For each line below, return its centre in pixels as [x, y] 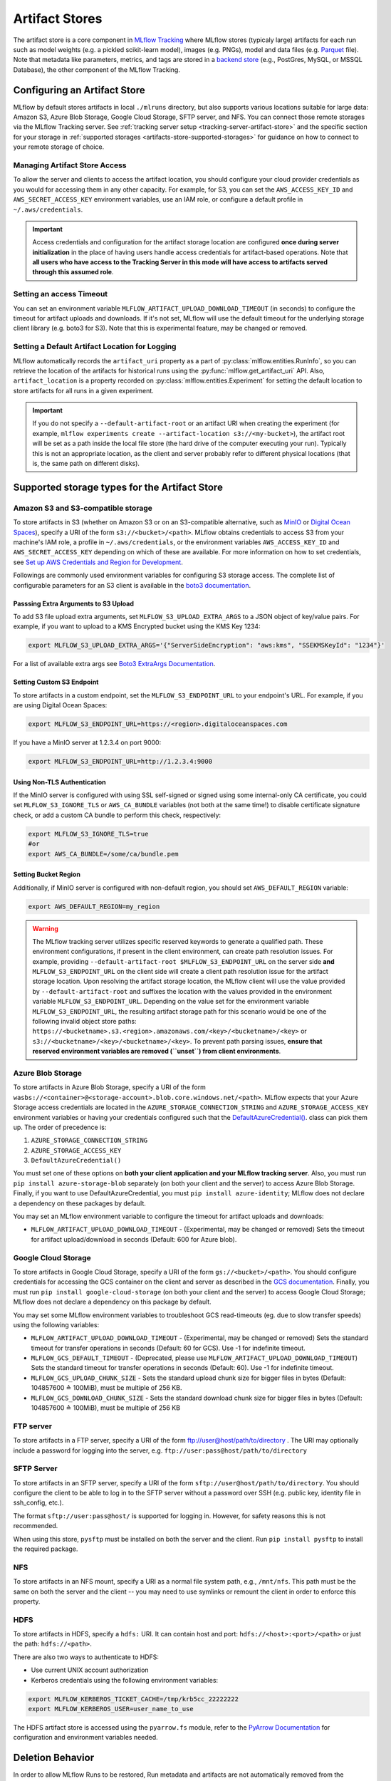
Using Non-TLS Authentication [59, 782]
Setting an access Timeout [61, 294]
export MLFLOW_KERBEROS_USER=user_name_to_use [111, 1709]
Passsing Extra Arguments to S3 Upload [74, 603]
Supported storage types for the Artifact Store [118, 487]
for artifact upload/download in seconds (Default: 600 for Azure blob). [134, 1239]
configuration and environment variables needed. [85, 1738]
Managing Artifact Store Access [70, 165]
